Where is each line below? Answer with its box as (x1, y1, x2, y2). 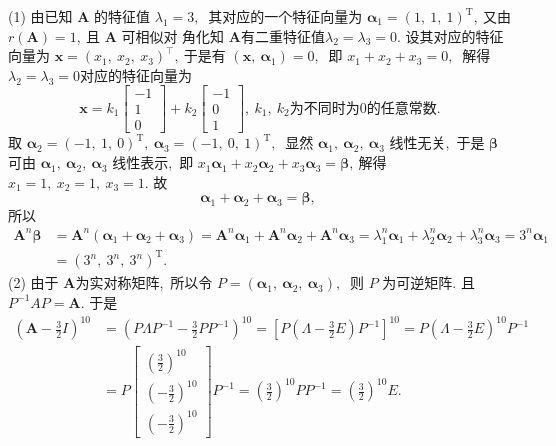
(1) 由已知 (8, 6, 73, 26)
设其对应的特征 (405, 25, 504, 46)
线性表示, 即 (112, 152, 194, 173)
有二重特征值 (240, 25, 325, 46)
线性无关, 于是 (389, 132, 485, 153)
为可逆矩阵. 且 (382, 272, 475, 293)
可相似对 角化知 (121, 25, 225, 46)
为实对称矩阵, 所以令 (75, 272, 213, 293)
